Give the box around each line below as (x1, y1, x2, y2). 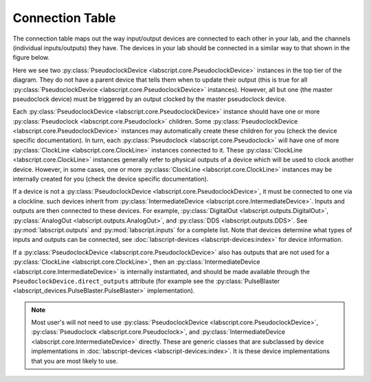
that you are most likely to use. (31, 357, 118, 365)
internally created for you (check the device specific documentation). (12, 175, 209, 183)
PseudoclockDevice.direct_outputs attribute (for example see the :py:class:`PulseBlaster (12, 277, 280, 285)
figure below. (12, 54, 50, 62)
